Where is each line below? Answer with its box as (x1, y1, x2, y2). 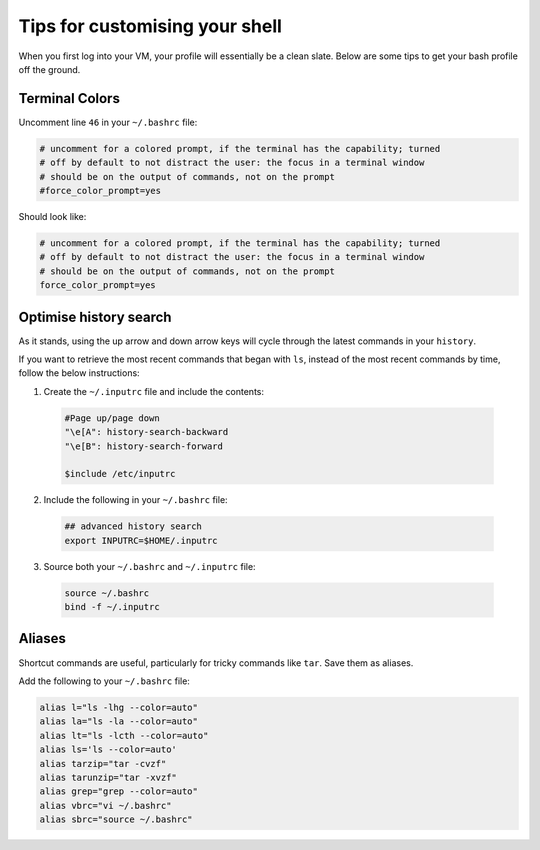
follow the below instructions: (18, 367, 140, 379)
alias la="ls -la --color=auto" (39, 716, 199, 727)
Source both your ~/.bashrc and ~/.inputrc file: (43, 560, 256, 572)
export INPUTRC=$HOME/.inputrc (64, 535, 219, 546)
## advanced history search (64, 521, 202, 532)
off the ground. (18, 63, 81, 75)
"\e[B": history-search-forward (64, 440, 224, 452)
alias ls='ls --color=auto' (39, 744, 177, 755)
